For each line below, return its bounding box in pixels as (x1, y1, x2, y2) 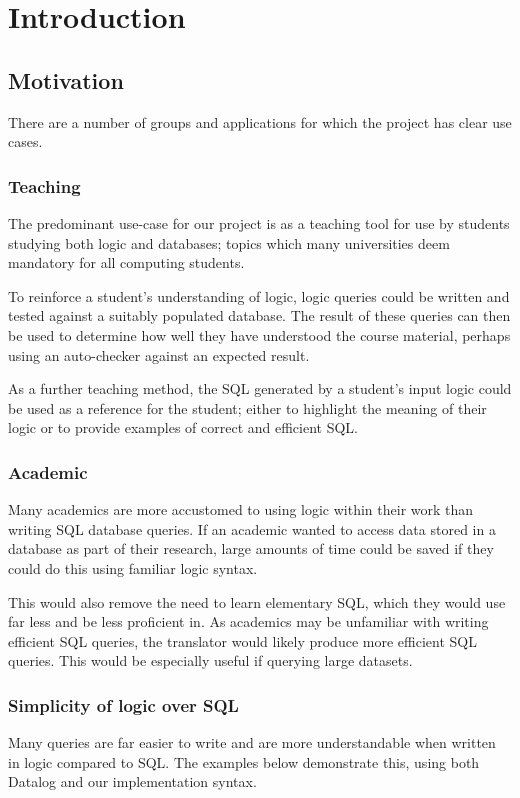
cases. (8, 131, 43, 152)
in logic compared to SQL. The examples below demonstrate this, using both (8, 751, 480, 772)
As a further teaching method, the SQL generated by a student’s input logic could (8, 378, 512, 399)
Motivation (8, 64, 124, 95)
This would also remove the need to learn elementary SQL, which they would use (8, 591, 506, 612)
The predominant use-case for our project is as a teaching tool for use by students (8, 212, 510, 233)
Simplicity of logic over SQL (8, 692, 239, 717)
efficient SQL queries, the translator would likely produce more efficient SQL (8, 630, 477, 651)
